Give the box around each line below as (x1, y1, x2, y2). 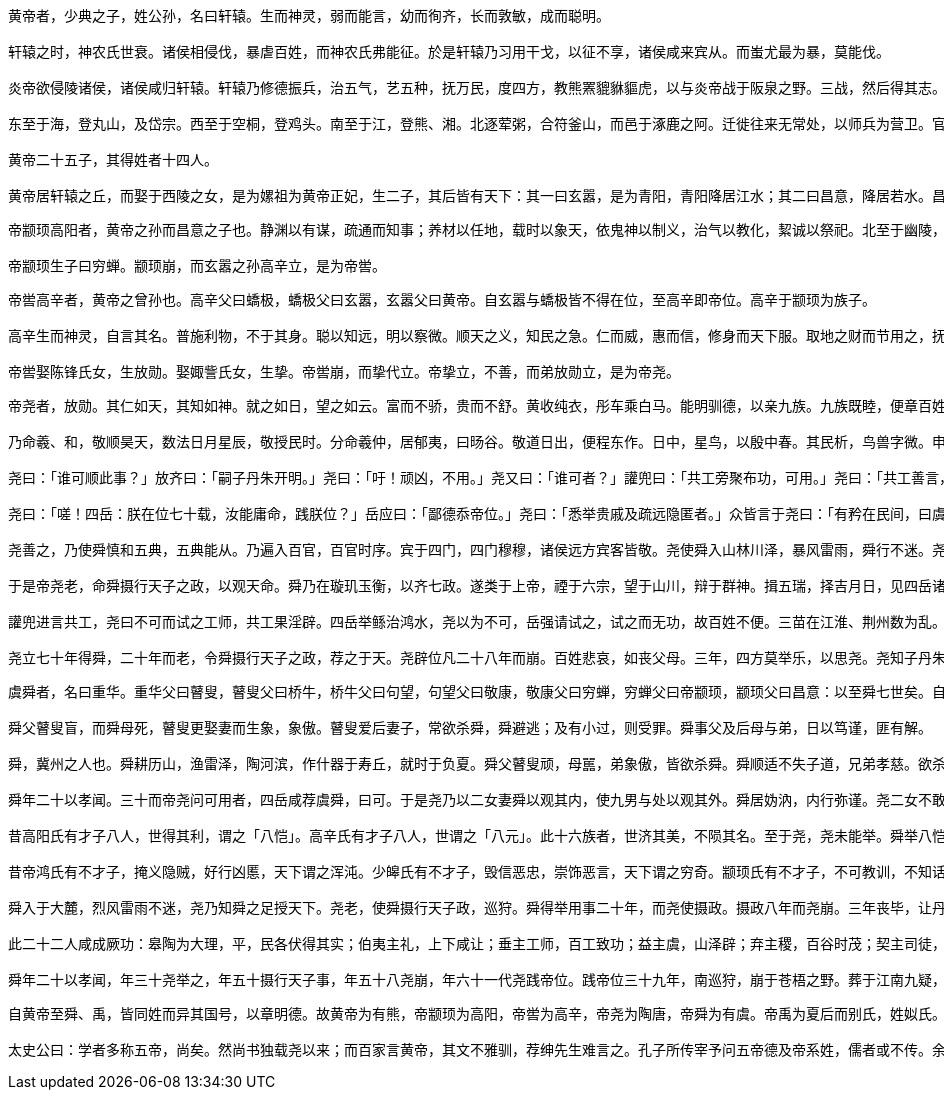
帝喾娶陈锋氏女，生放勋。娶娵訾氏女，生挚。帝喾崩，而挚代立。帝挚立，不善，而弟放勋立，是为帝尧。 (8, 364, 680, 380)
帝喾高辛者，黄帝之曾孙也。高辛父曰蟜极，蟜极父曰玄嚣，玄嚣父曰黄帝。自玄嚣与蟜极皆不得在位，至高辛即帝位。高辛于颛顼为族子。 (8, 292, 876, 308)
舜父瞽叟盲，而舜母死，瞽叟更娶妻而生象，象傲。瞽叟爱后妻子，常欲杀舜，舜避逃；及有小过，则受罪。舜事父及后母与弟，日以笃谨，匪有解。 (8, 720, 932, 736)
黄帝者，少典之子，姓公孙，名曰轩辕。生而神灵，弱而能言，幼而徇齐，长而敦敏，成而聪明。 (8, 8, 610, 24)
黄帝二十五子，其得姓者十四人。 (8, 152, 218, 168)
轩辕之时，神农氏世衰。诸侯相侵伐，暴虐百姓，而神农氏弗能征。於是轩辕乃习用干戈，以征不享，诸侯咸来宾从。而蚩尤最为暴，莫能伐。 (8, 44, 890, 60)
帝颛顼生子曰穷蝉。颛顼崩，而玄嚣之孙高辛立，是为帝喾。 (8, 258, 386, 274)
